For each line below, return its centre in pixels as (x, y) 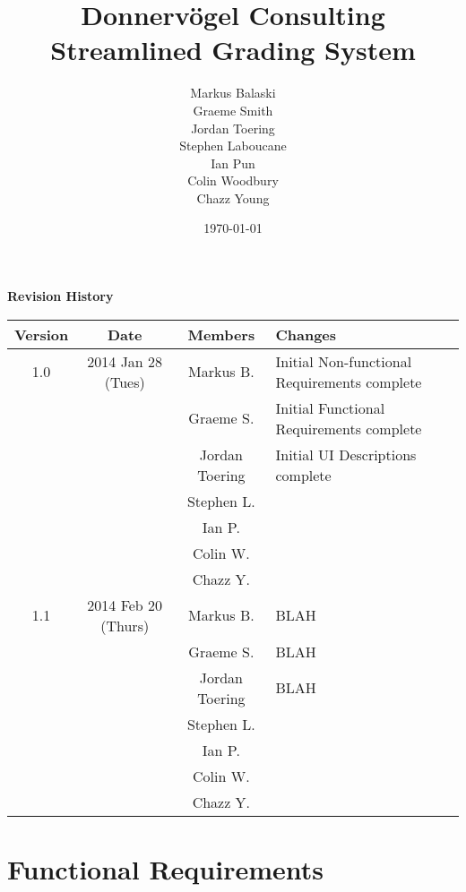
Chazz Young (233, 197)
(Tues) (125, 382)
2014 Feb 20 (125, 605)
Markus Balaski (233, 93)
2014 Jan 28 (125, 361)
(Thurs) (125, 625)
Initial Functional (330, 407)
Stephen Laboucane (233, 146)
